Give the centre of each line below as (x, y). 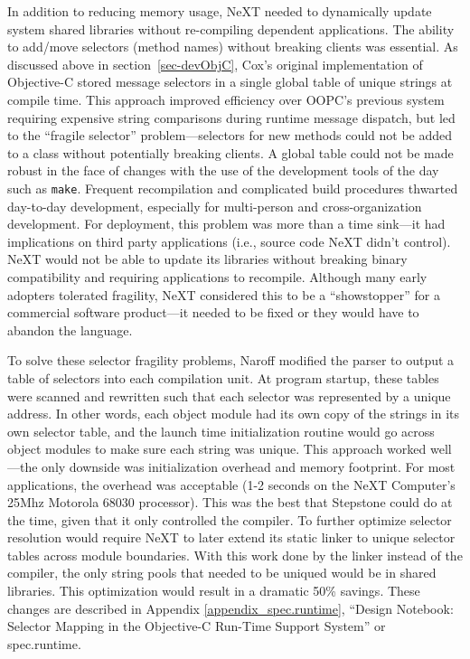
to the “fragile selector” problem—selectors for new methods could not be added (230, 135)
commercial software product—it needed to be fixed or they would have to (213, 312)
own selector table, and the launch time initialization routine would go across (221, 431)
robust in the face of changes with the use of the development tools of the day (223, 170)
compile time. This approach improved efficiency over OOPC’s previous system (226, 99)
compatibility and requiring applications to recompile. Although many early (217, 276)
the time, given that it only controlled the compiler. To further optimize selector (230, 519)
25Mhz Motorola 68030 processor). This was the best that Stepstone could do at (230, 502)
